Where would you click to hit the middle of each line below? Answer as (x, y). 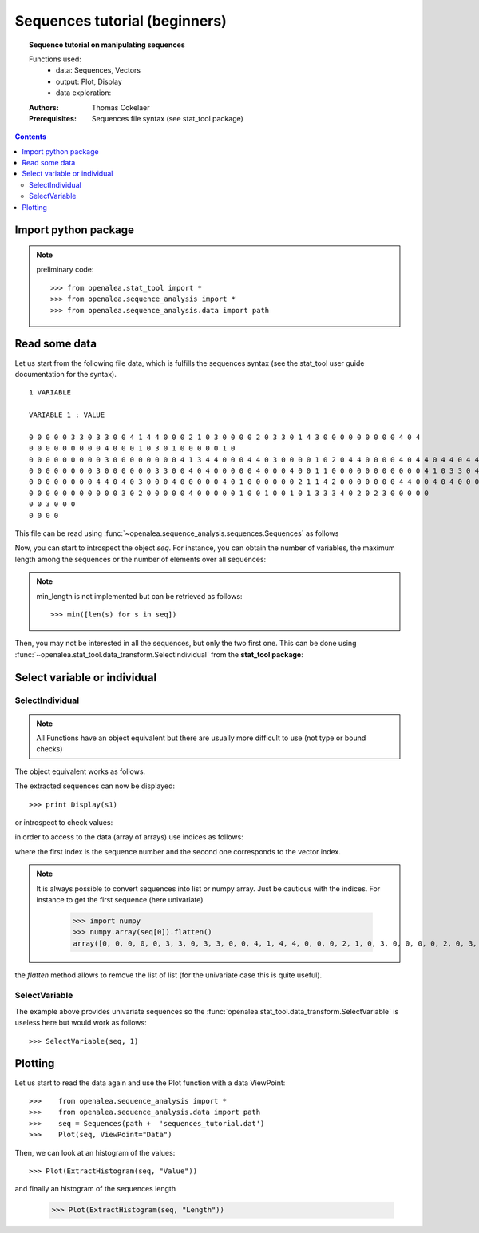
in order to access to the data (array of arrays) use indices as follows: (129, 837)
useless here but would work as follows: (81, 1023)
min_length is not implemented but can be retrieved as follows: (139, 596)
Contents (31, 137)
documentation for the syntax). (66, 374)
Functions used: (55, 59)
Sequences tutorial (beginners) (121, 21)
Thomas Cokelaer (121, 107)
